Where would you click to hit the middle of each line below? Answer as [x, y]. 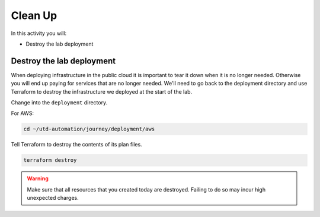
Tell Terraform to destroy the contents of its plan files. [76, 145]
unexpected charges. [53, 198]
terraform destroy [50, 160]
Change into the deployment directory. [59, 103]
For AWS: [22, 113]
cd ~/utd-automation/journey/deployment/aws [89, 129]
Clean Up [34, 15]
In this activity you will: [39, 33]
